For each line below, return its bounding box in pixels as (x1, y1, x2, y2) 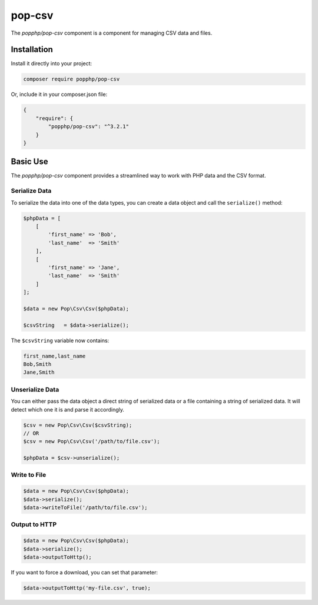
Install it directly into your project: (11, 60, 92, 67)
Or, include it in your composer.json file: (11, 91, 108, 98)
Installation (11, 45, 53, 55)
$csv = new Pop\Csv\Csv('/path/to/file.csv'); (23, 438, 160, 445)
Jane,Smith (23, 369, 55, 376)
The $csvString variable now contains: (11, 337, 110, 344)
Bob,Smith (23, 361, 52, 367)
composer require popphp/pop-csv (23, 76, 120, 82)
